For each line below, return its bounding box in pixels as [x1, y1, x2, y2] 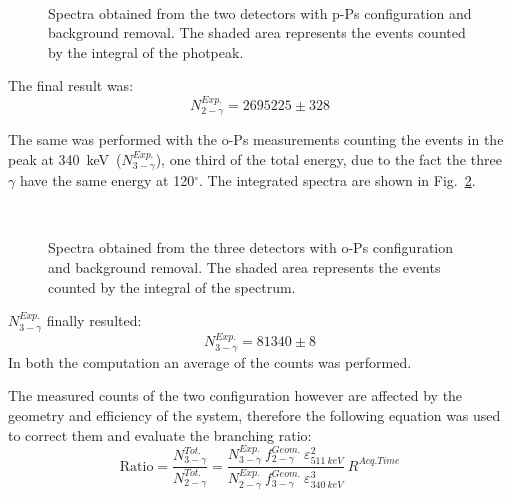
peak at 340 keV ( [8, 148, 122, 169]
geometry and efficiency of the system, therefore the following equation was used [8, 405, 501, 426]
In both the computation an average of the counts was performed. [8, 351, 412, 372]
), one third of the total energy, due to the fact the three [155, 148, 502, 169]
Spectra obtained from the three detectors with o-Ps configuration [48, 237, 454, 258]
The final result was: [8, 75, 134, 96]
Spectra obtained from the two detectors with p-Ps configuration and [48, 2, 472, 23]
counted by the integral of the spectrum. [48, 276, 296, 297]
